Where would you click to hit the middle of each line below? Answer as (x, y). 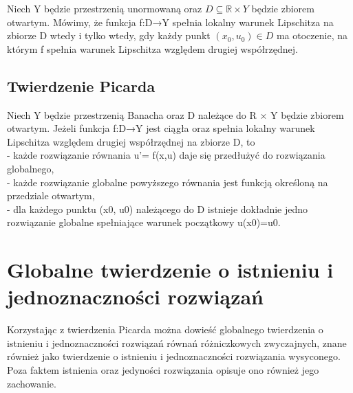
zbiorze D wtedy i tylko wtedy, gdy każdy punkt (109, 35)
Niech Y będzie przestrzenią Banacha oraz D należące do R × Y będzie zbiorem (175, 114)
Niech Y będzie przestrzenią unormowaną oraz (105, 8)
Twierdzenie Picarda (81, 86)
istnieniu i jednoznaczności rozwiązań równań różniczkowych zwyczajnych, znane (177, 343)
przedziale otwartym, (51, 195)
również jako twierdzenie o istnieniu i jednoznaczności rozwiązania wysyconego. (174, 356)
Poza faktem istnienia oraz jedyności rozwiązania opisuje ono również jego (163, 370)
